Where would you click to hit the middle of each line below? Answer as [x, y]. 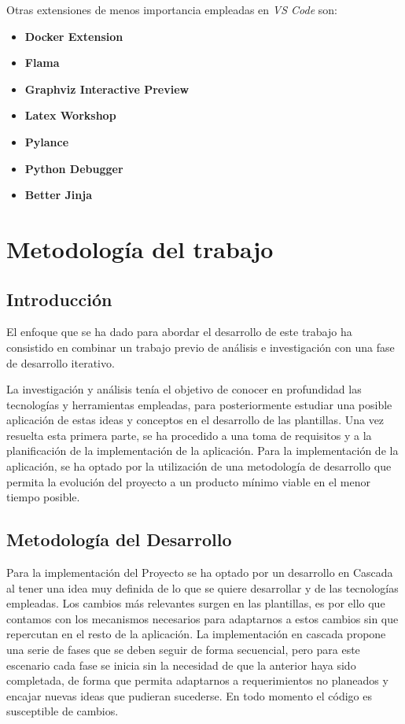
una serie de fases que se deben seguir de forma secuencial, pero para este [183, 650]
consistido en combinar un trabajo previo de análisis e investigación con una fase [201, 347]
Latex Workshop [70, 115]
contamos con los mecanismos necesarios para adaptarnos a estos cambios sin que [202, 618]
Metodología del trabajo [140, 248]
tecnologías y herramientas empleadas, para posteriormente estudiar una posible [199, 404]
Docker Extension [74, 36]
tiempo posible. [43, 497]
